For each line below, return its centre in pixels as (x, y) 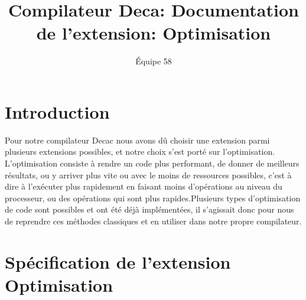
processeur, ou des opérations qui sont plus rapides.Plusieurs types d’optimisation (153, 198)
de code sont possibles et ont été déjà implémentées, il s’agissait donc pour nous (149, 209)
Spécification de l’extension (118, 261)
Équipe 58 (154, 61)
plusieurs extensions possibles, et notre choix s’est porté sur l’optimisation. (140, 151)
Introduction (57, 111)
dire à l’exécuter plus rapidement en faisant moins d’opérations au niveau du (144, 186)
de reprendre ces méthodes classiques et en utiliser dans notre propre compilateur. (153, 221)
